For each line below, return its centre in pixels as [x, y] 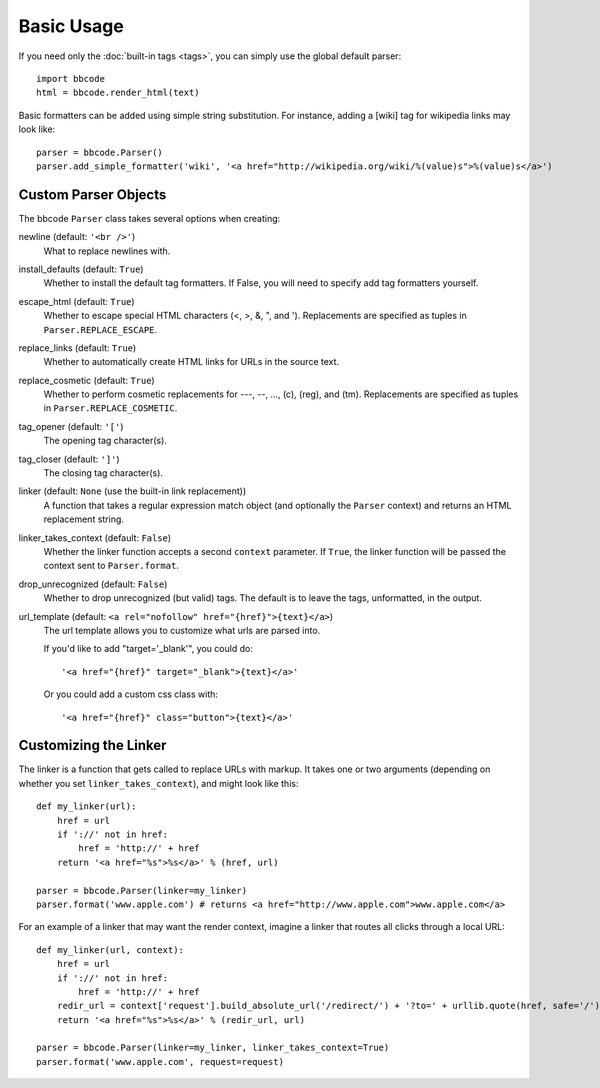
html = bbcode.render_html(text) [118, 93]
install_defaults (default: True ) [81, 269]
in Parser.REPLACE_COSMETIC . [110, 408]
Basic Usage [71, 26]
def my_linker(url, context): [110, 949]
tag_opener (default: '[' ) [71, 426]
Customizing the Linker [92, 745]
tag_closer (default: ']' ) [69, 459]
